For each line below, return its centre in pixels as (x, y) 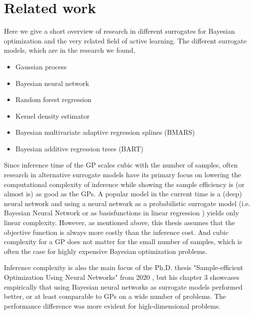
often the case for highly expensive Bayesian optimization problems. (106, 251)
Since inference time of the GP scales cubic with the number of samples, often (121, 165)
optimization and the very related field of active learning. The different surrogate (125, 40)
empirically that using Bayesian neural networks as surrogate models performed (123, 286)
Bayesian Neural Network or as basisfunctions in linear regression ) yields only (122, 213)
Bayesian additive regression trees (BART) (79, 148)
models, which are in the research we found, (70, 50)
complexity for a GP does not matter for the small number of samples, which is (123, 241)
